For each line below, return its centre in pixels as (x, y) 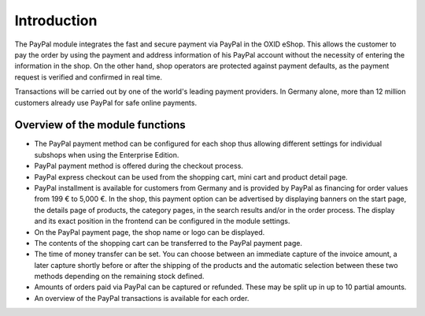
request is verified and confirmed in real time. (89, 77)
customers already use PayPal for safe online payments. (105, 102)
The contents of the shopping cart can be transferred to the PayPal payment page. (168, 243)
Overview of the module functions (100, 125)
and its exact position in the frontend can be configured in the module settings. (162, 221)
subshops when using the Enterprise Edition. (107, 154)
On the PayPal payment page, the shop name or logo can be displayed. (150, 232)
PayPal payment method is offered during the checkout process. (139, 166)
